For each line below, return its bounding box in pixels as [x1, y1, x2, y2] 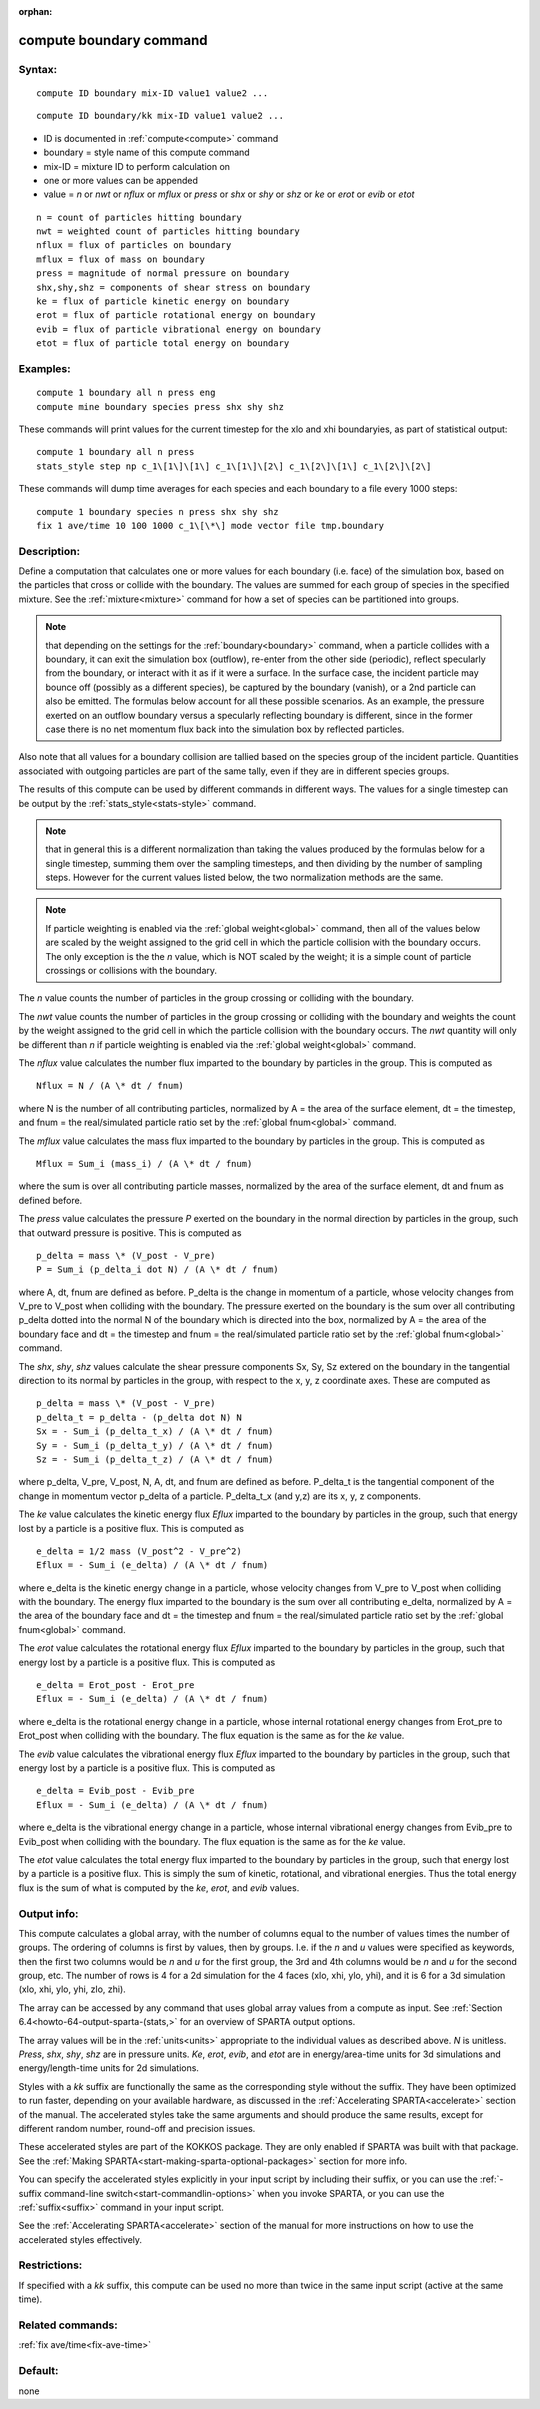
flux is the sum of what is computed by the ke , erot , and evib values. [18, 1881, 300, 1894]
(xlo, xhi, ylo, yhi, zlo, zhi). [18, 1983, 127, 1995]
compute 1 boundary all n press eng [36, 387, 216, 399]
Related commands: [18, 2318, 119, 2332]
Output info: [18, 1906, 79, 1920]
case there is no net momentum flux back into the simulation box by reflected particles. [45, 723, 405, 735]
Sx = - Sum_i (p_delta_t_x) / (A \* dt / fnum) [36, 1426, 274, 1437]
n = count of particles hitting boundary [36, 211, 242, 223]
